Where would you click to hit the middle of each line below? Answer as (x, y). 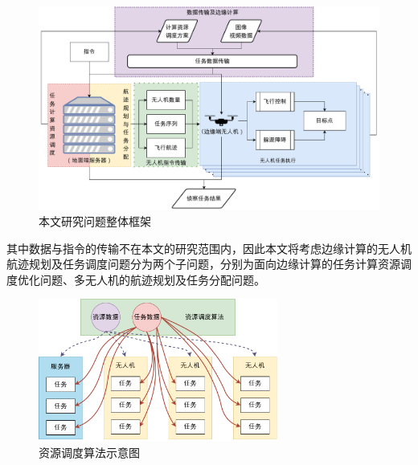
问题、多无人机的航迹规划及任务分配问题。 (152, 279)
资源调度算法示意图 (89, 453)
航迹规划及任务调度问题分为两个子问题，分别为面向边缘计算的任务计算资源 (203, 264)
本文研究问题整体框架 (95, 221)
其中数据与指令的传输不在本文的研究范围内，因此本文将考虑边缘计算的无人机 (209, 248)
